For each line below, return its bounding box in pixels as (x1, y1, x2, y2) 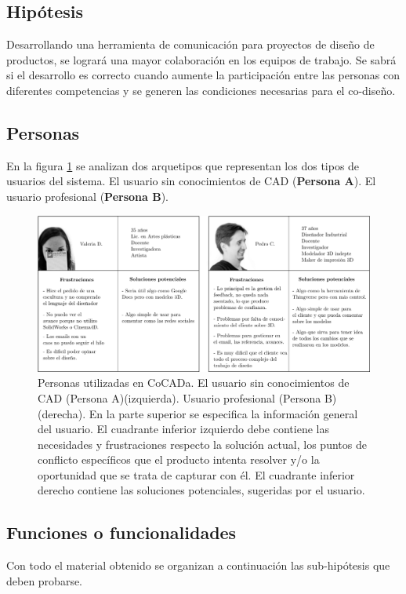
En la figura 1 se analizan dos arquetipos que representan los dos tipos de (6, 157, 360, 173)
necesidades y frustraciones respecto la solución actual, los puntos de (38, 435, 367, 452)
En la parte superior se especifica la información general (89, 405, 358, 421)
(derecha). (38, 405, 86, 421)
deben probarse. (6, 572, 83, 589)
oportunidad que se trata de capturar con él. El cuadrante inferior (38, 466, 355, 483)
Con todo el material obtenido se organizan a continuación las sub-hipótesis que (6, 557, 390, 574)
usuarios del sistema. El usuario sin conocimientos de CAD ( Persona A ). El (6, 173, 376, 189)
